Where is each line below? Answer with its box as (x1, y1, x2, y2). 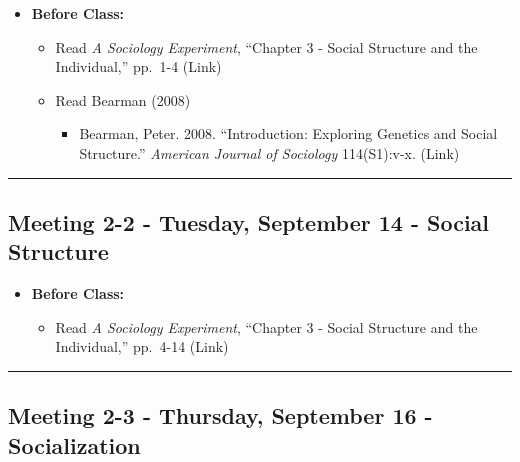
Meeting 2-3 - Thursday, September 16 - (8, 400, 433, 431)
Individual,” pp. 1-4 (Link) (55, 56, 222, 77)
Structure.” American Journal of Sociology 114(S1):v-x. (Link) (79, 142, 460, 163)
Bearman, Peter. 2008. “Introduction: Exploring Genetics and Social (79, 123, 498, 144)
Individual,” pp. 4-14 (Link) (55, 336, 229, 357)
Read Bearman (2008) (55, 89, 191, 110)
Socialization (8, 429, 141, 460)
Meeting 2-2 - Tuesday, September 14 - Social (8, 206, 490, 237)
